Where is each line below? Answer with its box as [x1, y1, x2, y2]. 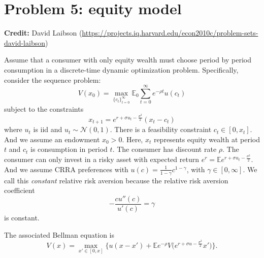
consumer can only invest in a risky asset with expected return [4, 154, 199, 165]
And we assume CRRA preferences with [4, 164, 128, 174]
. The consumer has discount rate [112, 144, 217, 154]
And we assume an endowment [4, 134, 100, 144]
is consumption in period [30, 144, 108, 154]
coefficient [4, 185, 35, 196]
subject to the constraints [4, 103, 84, 114]
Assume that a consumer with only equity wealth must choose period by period [4, 54, 251, 65]
